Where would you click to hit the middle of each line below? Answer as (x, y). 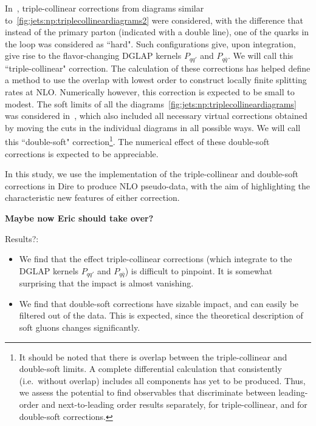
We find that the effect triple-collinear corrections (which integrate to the (156, 259)
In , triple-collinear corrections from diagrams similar (105, 8)
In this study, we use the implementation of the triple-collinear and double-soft (152, 174)
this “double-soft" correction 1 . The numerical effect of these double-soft (137, 141)
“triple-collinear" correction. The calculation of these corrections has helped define (158, 68)
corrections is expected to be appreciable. (82, 153)
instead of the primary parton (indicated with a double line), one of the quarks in (157, 32)
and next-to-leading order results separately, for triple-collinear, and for (174, 404)
